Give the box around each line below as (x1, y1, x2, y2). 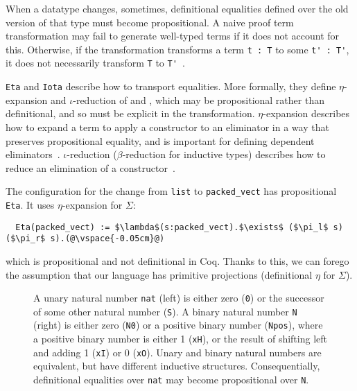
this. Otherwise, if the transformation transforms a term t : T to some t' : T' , (6, 42, 349, 56)
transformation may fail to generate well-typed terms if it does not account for (6, 28, 340, 43)
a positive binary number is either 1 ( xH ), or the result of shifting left (33, 331, 327, 346)
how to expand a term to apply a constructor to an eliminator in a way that (6, 119, 329, 134)
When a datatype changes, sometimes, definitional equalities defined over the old (6, 1, 349, 15)
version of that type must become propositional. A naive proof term (6, 15, 294, 29)
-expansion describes (263, 106, 350, 121)
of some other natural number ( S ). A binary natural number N (33, 304, 297, 318)
